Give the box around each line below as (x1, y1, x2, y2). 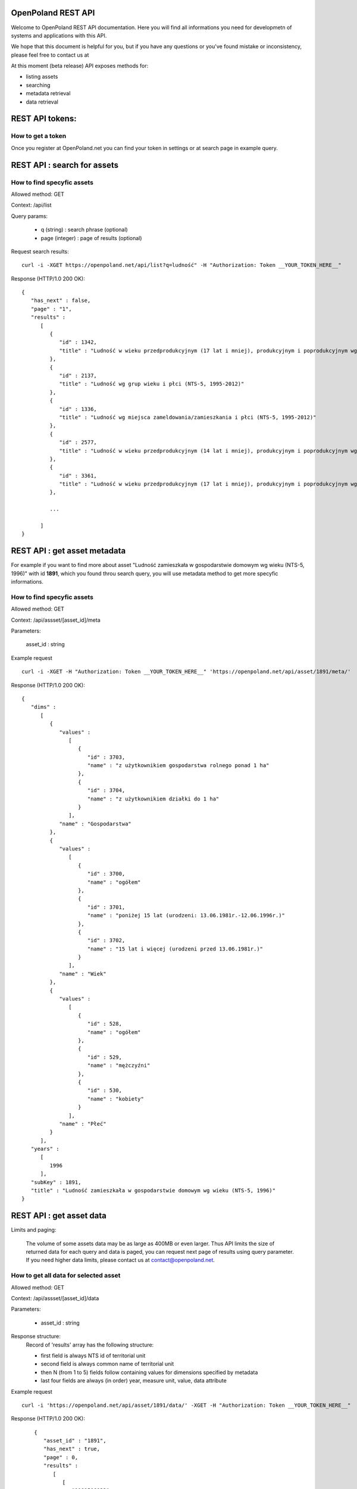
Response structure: (11, 1333, 61, 1340)
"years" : (30, 1145, 59, 1152)
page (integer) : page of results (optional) (40, 234, 142, 241)
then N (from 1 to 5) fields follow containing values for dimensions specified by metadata (40, 1369, 258, 1376)
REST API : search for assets (11, 160, 119, 170)
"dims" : (30, 703, 57, 711)
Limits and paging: (11, 1226, 57, 1233)
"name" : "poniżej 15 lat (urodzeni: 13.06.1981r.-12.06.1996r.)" (87, 912, 286, 919)
